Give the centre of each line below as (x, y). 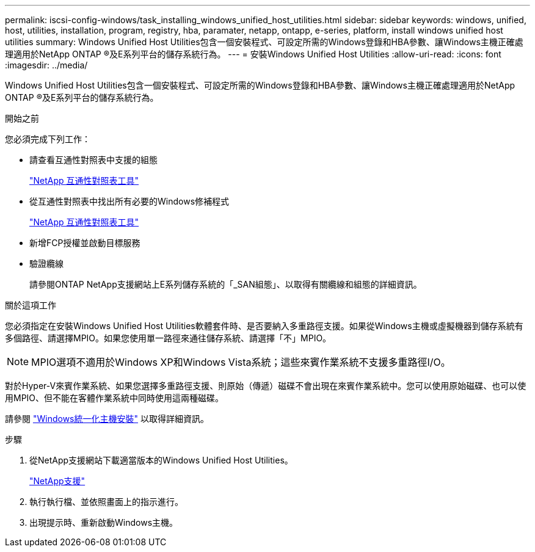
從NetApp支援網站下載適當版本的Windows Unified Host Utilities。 (161, 460)
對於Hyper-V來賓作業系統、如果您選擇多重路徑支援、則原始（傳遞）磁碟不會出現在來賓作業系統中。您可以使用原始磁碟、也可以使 (266, 386)
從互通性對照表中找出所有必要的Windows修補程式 (129, 201)
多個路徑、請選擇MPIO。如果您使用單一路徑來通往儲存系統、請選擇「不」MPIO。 (168, 338)
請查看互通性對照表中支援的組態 (93, 160)
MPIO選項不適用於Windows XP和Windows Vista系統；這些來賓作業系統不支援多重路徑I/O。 (241, 362)
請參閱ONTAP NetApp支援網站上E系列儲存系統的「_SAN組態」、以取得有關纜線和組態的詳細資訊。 (226, 284)
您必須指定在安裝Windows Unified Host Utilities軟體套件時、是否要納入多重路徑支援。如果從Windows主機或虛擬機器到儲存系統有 (264, 326)
